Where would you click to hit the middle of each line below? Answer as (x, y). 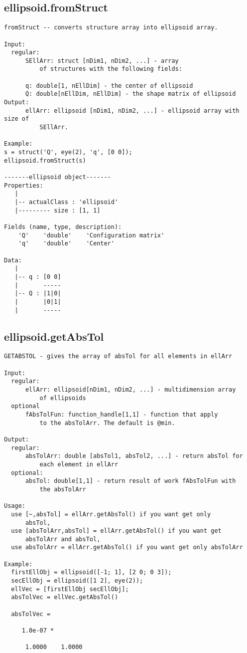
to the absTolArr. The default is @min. (107, 423)
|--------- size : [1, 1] (58, 210)
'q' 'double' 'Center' (66, 244)
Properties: (24, 185)
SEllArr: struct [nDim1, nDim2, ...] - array (102, 61)
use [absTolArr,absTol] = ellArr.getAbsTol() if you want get (116, 531)
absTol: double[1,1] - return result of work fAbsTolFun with (130, 481)
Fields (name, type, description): (63, 227)
